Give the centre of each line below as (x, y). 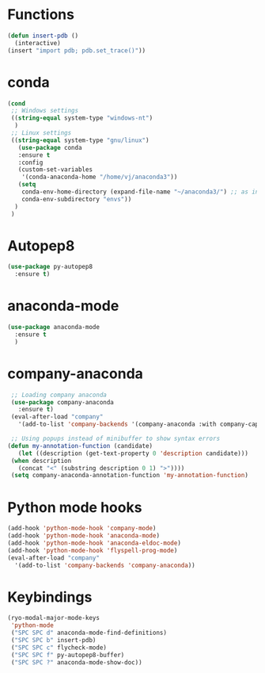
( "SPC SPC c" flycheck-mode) (59, 648)
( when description (41, 461)
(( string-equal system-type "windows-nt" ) (82, 118)
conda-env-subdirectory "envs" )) (77, 199)
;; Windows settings (45, 111)
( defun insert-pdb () (43, 36)
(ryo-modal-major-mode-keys (54, 618)
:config (30, 163)
